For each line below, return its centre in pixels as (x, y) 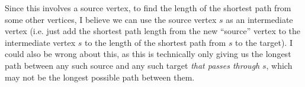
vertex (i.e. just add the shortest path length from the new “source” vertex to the (153, 31)
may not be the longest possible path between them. (100, 77)
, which (279, 65)
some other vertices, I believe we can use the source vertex (111, 19)
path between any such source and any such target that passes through (132, 65)
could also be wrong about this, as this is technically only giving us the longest (148, 54)
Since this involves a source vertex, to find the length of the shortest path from (148, 8)
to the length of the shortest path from (155, 42)
